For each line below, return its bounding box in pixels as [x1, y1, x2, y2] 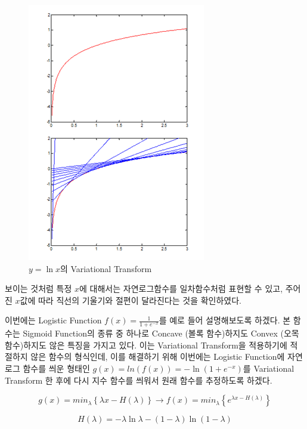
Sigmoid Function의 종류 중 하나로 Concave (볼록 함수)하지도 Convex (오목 [23, 327, 299, 340]
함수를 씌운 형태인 [23, 362, 90, 374]
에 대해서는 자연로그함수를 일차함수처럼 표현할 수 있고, [79, 282, 283, 295]
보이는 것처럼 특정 [5, 282, 72, 295]
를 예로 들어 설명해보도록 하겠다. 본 [159, 314, 291, 326]
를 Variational [243, 362, 294, 374]
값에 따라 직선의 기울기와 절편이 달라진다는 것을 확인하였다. [20, 294, 241, 306]
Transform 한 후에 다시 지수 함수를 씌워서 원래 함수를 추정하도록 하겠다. [5, 374, 272, 386]
